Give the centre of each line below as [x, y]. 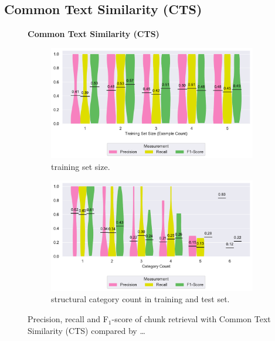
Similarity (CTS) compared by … [86, 330]
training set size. [81, 166]
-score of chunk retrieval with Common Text [191, 319]
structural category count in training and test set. [140, 299]
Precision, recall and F [68, 319]
